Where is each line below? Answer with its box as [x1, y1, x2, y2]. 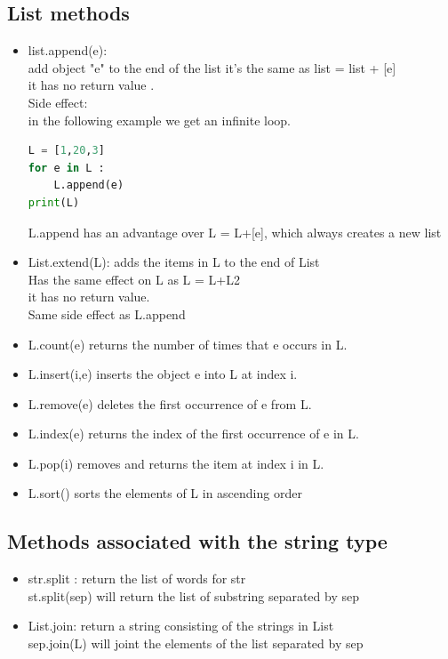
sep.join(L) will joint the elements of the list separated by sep [28, 634, 364, 653]
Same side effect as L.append [28, 304, 186, 323]
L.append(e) [53, 179, 124, 192]
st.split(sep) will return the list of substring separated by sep [28, 586, 359, 605]
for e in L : [28, 161, 105, 174]
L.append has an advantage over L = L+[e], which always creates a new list [28, 222, 442, 241]
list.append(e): [28, 41, 108, 60]
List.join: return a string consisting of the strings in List [28, 616, 334, 635]
